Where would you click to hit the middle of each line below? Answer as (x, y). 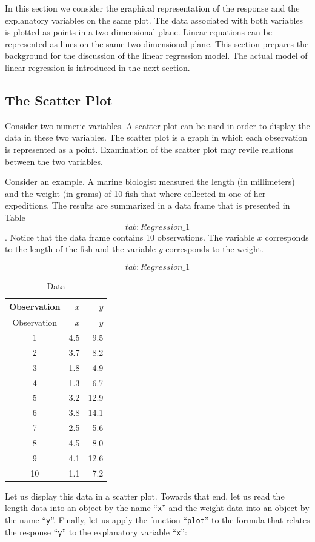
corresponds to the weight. (214, 249)
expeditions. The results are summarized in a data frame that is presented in (148, 205)
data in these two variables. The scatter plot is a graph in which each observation (156, 137)
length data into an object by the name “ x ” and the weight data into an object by (157, 508)
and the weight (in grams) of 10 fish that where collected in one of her (135, 193)
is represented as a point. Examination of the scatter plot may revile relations (149, 149)
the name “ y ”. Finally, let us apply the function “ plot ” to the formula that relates (157, 519)
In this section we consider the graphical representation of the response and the (152, 8)
